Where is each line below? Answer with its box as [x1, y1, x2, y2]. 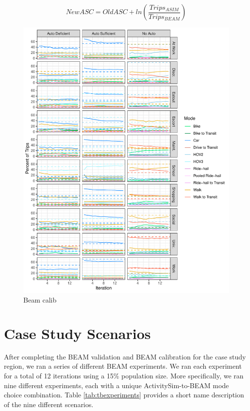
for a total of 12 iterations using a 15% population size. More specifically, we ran [4, 370, 244, 380]
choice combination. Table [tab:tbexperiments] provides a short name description [4, 390, 244, 400]
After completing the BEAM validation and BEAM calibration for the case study [4, 351, 246, 361]
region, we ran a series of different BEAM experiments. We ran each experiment [4, 361, 242, 371]
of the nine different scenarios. [4, 399, 94, 409]
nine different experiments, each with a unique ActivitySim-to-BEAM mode [4, 380, 229, 390]
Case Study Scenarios [4, 323, 151, 343]
